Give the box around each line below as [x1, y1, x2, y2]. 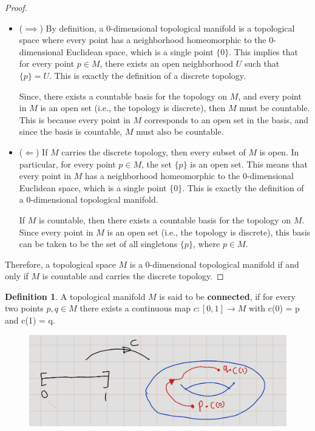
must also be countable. [136, 125, 224, 138]
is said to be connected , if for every [159, 290, 296, 302]
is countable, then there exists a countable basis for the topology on [39, 213, 291, 226]
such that [245, 57, 280, 70]
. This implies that [229, 45, 298, 58]
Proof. [5, 1, 27, 13]
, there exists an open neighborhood [100, 57, 234, 70]
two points [5, 302, 44, 314]
